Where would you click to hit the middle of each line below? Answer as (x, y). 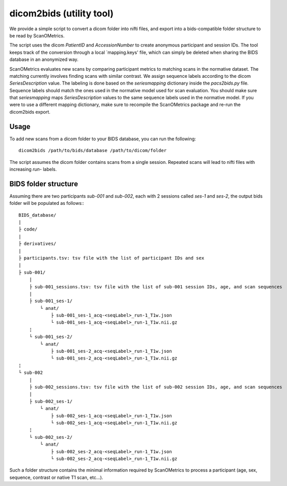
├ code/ (28, 229)
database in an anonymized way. (44, 59)
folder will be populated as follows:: (47, 203)
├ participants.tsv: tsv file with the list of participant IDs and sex (111, 258)
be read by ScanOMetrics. (37, 35)
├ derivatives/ (38, 244)
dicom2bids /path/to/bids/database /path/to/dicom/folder (93, 151)
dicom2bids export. (30, 112)
